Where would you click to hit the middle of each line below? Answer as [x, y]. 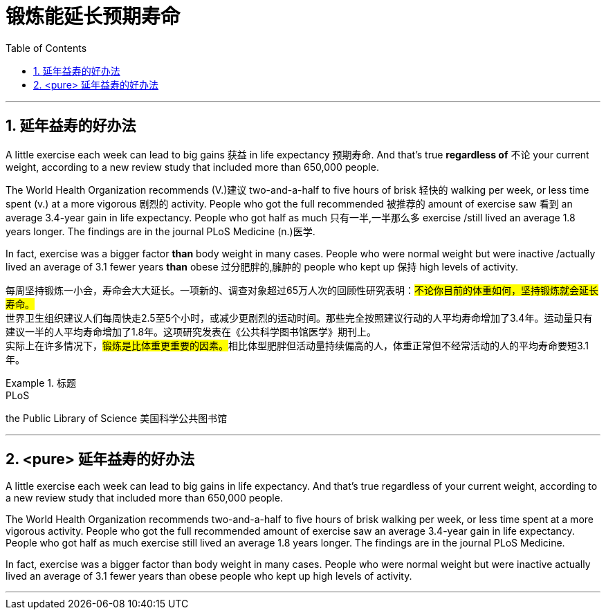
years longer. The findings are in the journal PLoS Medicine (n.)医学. [160, 231]
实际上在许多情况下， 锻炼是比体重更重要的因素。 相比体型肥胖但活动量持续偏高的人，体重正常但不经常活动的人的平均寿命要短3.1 [297, 345]
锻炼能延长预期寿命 [93, 17]
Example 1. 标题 [41, 383]
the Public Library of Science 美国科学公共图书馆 [117, 418]
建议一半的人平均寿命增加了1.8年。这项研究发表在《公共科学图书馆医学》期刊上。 [191, 331]
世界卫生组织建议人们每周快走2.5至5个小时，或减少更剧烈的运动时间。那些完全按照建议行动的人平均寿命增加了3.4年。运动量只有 [299, 318]
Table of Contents [46, 48]
